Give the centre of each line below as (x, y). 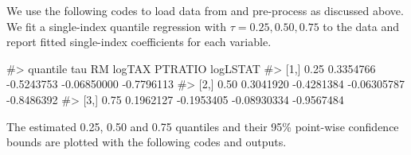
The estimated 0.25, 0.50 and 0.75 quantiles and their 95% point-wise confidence (203, 126)
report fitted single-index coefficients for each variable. (139, 42)
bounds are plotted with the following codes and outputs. (147, 142)
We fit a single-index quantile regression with (117, 26)
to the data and (361, 26)
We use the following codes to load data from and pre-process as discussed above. (205, 10)
